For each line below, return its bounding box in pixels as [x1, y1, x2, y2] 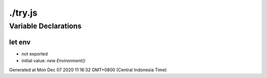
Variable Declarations [9, 22, 82, 30]
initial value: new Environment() [21, 58, 86, 64]
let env [9, 38, 31, 46]
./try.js [9, 7, 38, 18]
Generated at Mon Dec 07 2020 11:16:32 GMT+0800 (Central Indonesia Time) [9, 67, 167, 73]
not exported [21, 51, 48, 56]
